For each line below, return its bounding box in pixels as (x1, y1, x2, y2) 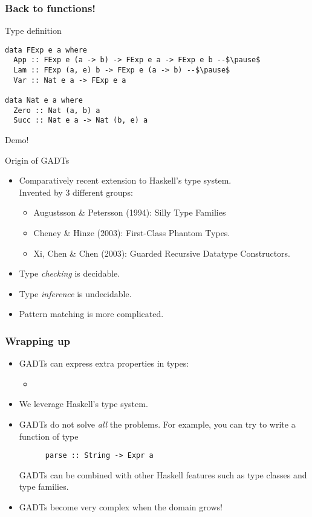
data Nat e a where (5, 96, 83, 105)
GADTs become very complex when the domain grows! (19, 501, 223, 513)
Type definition (5, 24, 62, 37)
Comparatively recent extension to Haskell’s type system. (19, 174, 232, 187)
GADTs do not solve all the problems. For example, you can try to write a (19, 418, 296, 430)
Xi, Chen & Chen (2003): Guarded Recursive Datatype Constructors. (33, 246, 290, 259)
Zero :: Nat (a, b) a (13, 106, 100, 115)
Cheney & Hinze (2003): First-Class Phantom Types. (33, 226, 230, 239)
